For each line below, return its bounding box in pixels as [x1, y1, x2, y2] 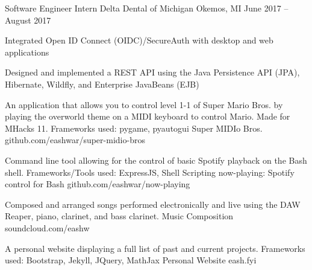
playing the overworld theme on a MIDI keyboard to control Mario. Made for [5, 110, 290, 123]
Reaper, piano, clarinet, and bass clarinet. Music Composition [5, 210, 234, 222]
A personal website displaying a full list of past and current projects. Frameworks [5, 242, 305, 254]
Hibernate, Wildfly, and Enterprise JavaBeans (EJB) [5, 77, 199, 90]
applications [5, 45, 49, 58]
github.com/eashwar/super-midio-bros [5, 133, 145, 146]
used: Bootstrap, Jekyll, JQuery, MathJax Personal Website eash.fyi [5, 254, 257, 266]
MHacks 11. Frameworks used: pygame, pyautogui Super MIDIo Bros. [5, 121, 263, 134]
